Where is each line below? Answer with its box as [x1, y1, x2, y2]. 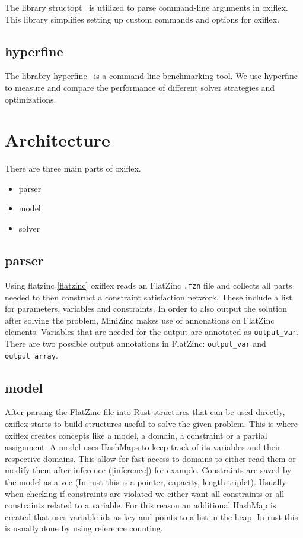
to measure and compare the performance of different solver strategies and [5, 81, 275, 93]
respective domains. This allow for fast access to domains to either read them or [5, 452, 296, 464]
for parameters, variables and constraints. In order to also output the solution [5, 302, 287, 315]
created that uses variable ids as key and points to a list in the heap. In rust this [5, 510, 298, 523]
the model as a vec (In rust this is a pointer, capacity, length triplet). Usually [5, 476, 286, 488]
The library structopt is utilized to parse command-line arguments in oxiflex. [5, 1, 288, 13]
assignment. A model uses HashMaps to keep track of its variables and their [5, 441, 281, 453]
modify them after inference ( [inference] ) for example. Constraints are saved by [5, 464, 292, 476]
